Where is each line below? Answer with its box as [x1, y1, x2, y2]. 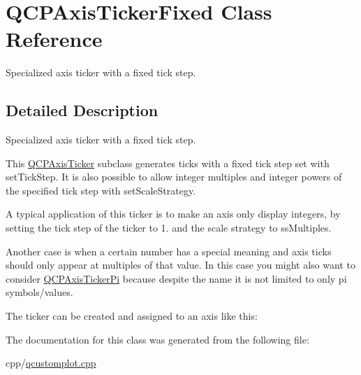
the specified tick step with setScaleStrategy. [6, 183, 196, 197]
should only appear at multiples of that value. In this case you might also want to [6, 257, 355, 272]
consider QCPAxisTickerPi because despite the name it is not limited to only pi [6, 271, 347, 285]
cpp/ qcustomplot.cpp [6, 355, 96, 370]
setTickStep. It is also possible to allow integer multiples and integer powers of [6, 169, 342, 184]
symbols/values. [6, 285, 73, 299]
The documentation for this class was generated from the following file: [6, 332, 309, 346]
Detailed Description [6, 99, 159, 121]
